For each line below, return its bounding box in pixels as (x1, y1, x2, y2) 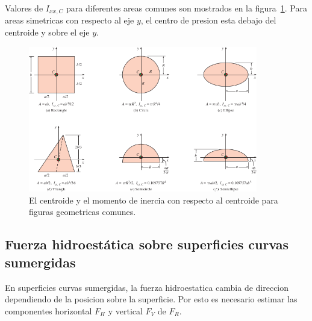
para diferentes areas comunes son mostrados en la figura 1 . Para (66, 2, 307, 14)
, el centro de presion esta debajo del (140, 14, 276, 26)
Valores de (5, 2, 43, 14)
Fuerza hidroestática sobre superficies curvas (5, 235, 289, 254)
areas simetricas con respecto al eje (5, 14, 134, 26)
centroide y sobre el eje (5, 26, 90, 39)
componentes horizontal (5, 304, 92, 317)
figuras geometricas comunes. (29, 205, 136, 218)
